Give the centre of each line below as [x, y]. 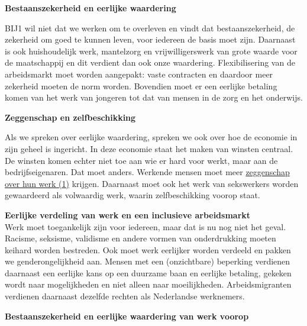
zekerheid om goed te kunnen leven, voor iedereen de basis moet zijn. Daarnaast [150, 39]
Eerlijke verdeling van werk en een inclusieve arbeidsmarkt [128, 214]
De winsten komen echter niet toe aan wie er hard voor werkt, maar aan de [141, 160]
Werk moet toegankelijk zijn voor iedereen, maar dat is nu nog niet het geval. [146, 226]
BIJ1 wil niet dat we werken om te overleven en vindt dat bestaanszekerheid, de [150, 28]
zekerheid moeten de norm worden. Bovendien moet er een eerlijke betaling [141, 85]
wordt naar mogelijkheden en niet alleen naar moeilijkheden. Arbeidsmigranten [148, 284]
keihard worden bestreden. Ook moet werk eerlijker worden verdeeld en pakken [148, 249]
